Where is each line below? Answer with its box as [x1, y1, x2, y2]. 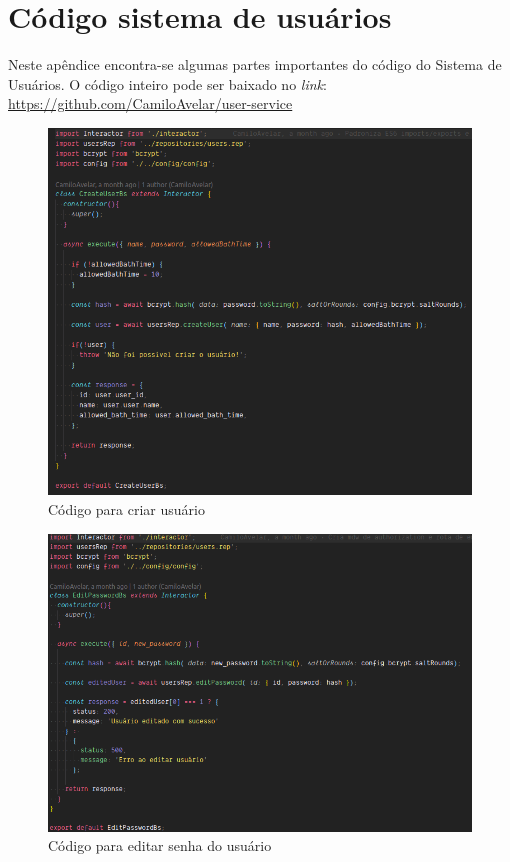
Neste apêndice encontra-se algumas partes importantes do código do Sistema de [8, 54, 502, 75]
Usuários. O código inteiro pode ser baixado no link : [8, 73, 327, 94]
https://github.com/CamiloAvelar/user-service [8, 93, 293, 114]
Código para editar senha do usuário [48, 835, 272, 856]
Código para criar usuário [48, 499, 205, 519]
